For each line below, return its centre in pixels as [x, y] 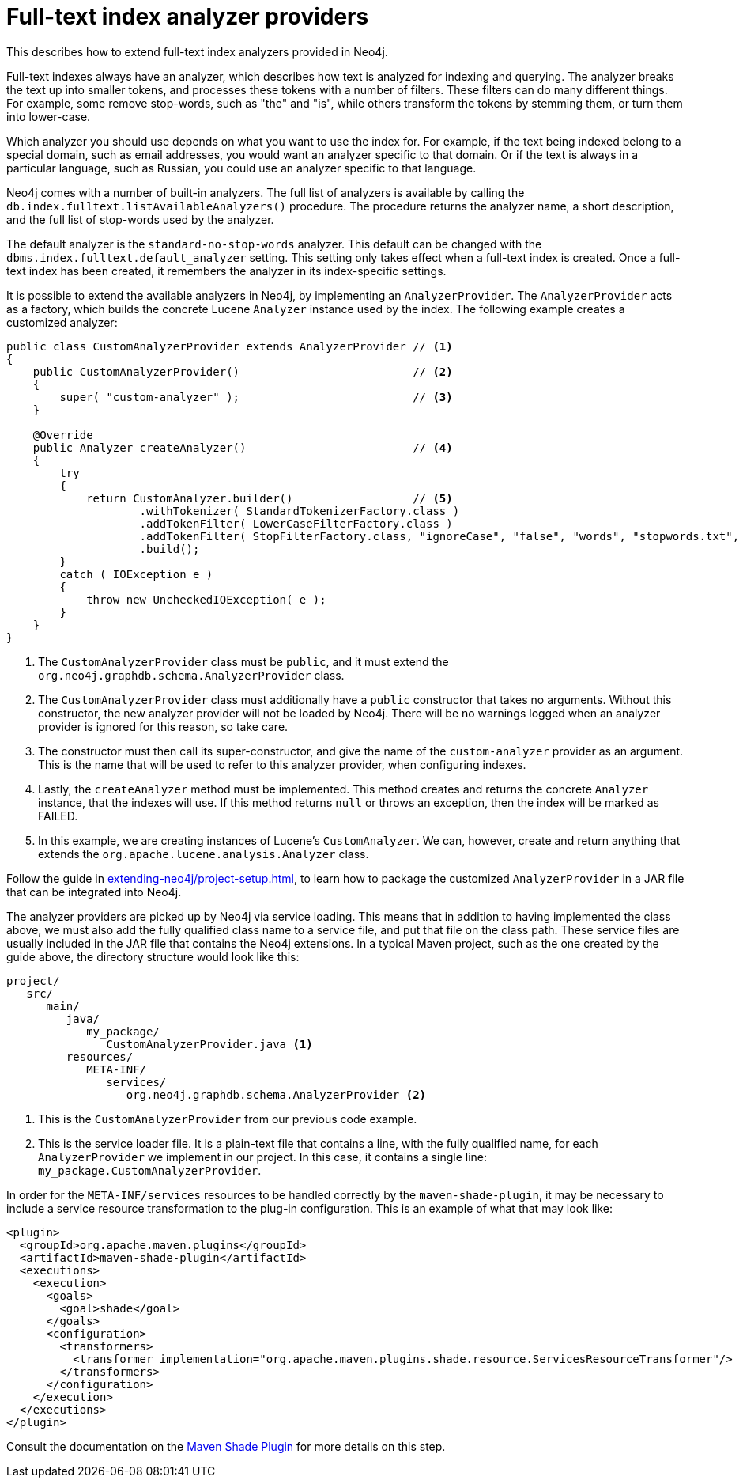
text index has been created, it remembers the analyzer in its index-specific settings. [226, 271]
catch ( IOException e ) [136, 574]
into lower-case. [49, 116]
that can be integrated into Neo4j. [94, 892]
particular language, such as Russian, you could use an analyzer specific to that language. [241, 168]
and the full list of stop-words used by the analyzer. [140, 219]
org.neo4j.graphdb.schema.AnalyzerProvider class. [191, 675]
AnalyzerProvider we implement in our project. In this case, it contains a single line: [262, 1157]
